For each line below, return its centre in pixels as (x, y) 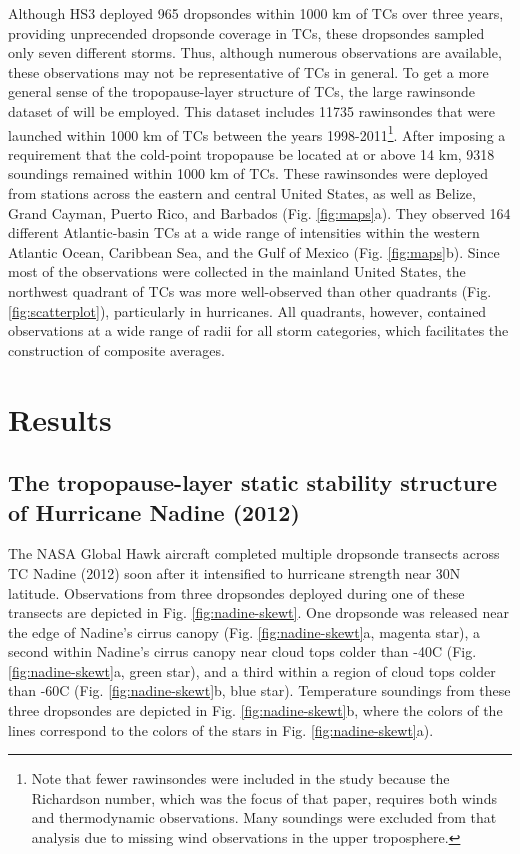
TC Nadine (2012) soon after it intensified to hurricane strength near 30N (234, 572)
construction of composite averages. (116, 349)
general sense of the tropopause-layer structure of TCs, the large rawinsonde (241, 91)
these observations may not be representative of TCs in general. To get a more (248, 71)
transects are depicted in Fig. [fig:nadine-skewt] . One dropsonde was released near (258, 612)
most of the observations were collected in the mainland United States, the (237, 271)
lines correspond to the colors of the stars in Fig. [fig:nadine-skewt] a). (221, 729)
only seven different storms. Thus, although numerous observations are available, (255, 52)
